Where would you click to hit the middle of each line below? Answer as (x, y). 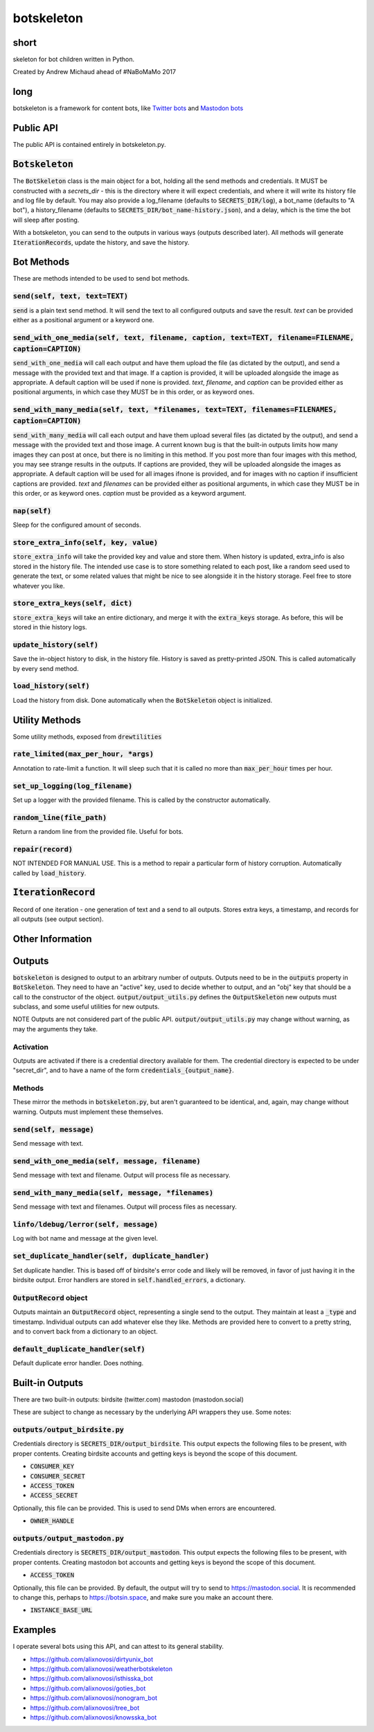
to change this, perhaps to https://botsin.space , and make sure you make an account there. (143, 1597)
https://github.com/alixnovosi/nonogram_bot (94, 1698)
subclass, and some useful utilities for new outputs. (86, 1007)
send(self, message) (54, 1129)
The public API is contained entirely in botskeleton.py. (89, 145)
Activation (30, 1047)
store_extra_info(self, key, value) (86, 543)
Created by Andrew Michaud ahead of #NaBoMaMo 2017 (95, 72)
